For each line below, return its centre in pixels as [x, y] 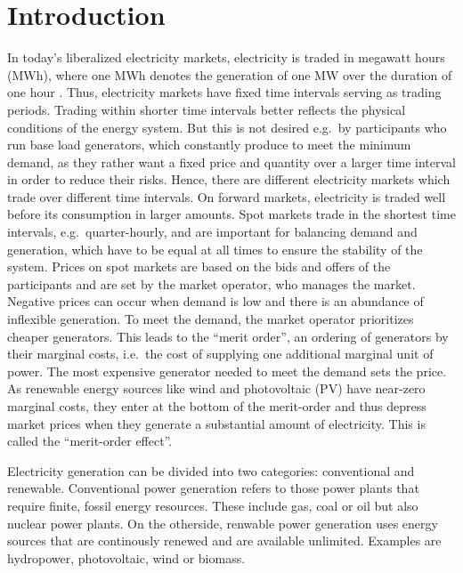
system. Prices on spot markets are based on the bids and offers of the [199, 266]
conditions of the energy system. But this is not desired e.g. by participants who [227, 127]
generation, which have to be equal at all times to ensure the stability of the [215, 249]
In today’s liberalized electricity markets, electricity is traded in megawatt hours [226, 57]
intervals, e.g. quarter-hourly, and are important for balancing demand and [212, 232]
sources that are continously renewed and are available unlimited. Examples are [224, 541]
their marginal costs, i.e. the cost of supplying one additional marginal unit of [220, 354]
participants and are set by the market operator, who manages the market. [211, 283]
